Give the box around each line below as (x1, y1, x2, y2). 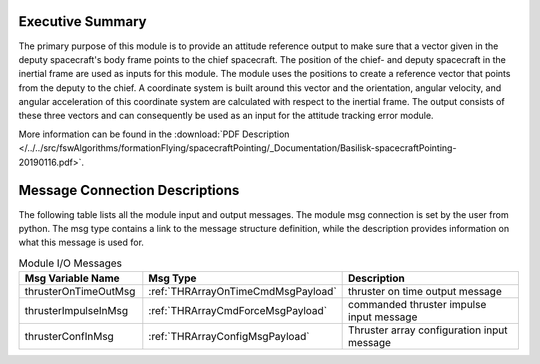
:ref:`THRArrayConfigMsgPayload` (148, 330, 310, 344)
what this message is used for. (18, 236, 145, 249)
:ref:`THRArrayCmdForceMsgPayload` (148, 304, 328, 318)
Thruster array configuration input (348, 323, 508, 337)
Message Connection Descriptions (18, 182, 240, 199)
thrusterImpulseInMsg (24, 304, 129, 318)
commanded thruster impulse (348, 298, 487, 312)
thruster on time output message (348, 285, 502, 299)
